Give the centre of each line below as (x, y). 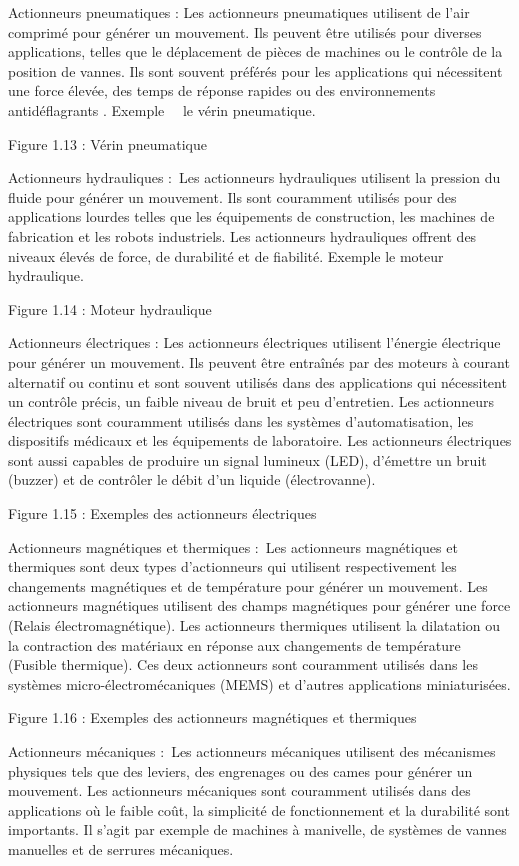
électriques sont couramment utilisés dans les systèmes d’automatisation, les (241, 420)
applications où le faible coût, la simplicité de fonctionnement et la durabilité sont (259, 809)
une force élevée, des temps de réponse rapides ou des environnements (222, 90)
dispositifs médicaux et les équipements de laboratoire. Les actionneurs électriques (260, 440)
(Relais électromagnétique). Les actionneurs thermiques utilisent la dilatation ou (254, 625)
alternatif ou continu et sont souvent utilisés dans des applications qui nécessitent (257, 381)
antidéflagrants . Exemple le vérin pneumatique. (162, 109)
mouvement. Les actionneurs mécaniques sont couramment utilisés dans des (239, 790)
